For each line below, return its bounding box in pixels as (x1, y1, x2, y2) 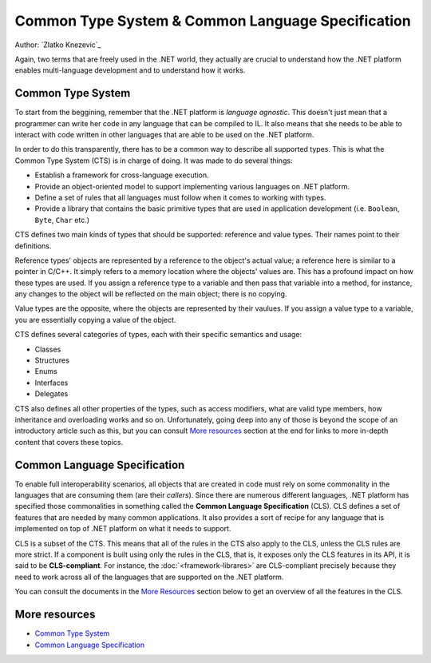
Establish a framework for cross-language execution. (34, 170, 209, 180)
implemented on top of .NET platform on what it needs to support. (14, 524, 231, 534)
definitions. (14, 240, 52, 251)
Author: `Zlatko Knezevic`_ (14, 40, 101, 50)
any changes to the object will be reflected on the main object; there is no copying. (14, 289, 287, 299)
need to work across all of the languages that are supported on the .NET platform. (14, 572, 284, 582)
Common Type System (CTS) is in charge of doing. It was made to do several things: (14, 156, 293, 165)
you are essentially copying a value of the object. (14, 315, 176, 324)
